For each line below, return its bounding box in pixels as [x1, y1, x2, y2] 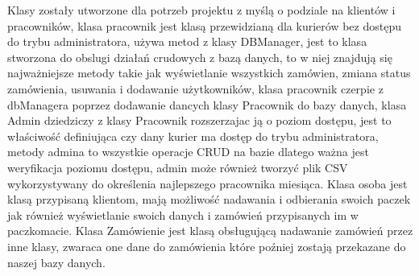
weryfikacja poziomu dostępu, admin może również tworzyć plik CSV [7, 159, 348, 175]
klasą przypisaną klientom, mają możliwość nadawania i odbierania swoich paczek [7, 191, 411, 208]
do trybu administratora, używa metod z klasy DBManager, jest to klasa [7, 33, 367, 50]
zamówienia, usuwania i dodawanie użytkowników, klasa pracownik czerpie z [7, 80, 384, 97]
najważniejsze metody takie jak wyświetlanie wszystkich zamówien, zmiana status [7, 64, 411, 81]
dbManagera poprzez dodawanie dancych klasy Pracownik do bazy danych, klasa [7, 96, 407, 113]
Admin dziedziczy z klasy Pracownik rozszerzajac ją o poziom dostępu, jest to [7, 112, 392, 129]
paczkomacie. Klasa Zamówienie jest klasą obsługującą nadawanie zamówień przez [7, 222, 413, 239]
